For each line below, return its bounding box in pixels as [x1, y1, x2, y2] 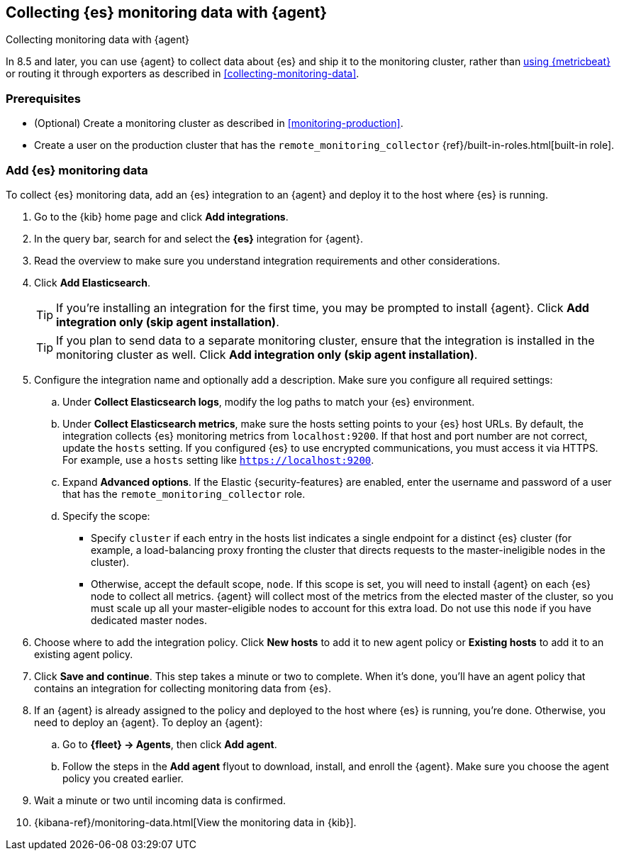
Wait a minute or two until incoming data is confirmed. [34, 794, 286, 806]
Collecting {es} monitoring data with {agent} [6, 4, 328, 21]
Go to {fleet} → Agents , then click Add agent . [62, 738, 277, 750]
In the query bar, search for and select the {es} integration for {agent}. [34, 232, 364, 245]
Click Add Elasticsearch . [34, 276, 150, 289]
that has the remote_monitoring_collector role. [62, 487, 306, 500]
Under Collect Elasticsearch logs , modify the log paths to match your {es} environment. [62, 395, 475, 408]
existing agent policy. [34, 647, 133, 660]
